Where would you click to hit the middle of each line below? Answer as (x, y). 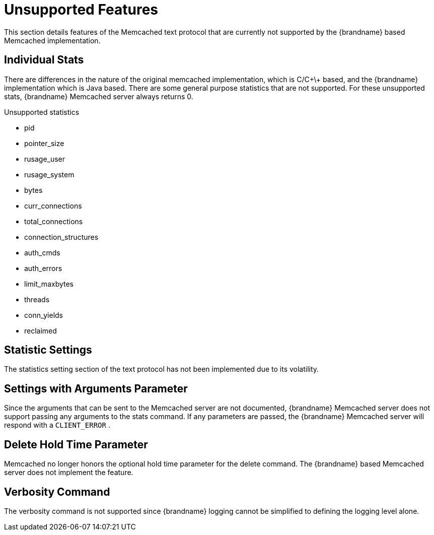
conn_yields (44, 315)
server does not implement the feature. (69, 473)
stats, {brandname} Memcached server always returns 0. (99, 96)
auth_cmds (42, 252)
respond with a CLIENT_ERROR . (57, 425)
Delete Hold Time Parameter (76, 444)
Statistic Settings (48, 350)
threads (37, 299)
